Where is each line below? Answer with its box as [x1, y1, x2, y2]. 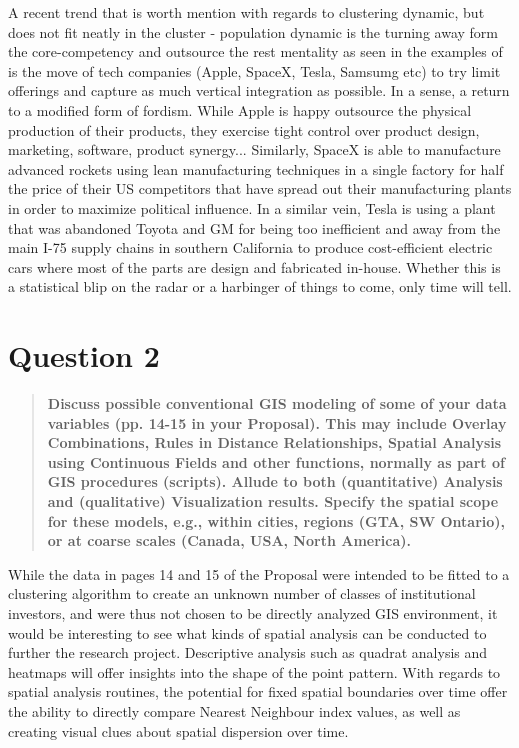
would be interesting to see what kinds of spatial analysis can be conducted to [8, 622, 487, 643]
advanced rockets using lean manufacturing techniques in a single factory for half [8, 158, 504, 179]
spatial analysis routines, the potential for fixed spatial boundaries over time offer [8, 681, 508, 702]
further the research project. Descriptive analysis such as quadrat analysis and [8, 642, 488, 663]
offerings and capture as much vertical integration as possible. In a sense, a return [8, 80, 510, 101]
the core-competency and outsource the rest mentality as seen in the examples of [8, 41, 503, 62]
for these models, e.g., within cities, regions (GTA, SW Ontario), [47, 510, 506, 531]
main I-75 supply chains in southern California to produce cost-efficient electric [8, 237, 493, 258]
